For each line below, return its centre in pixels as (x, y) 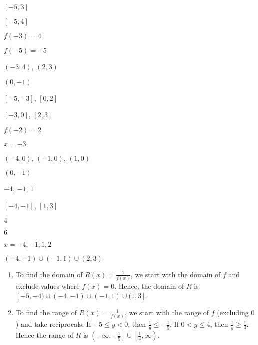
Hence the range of (44, 335)
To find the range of (46, 312)
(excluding (233, 312)
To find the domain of (49, 274)
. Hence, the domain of (149, 285)
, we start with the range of (167, 312)
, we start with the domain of (175, 274)
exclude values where (48, 285)
